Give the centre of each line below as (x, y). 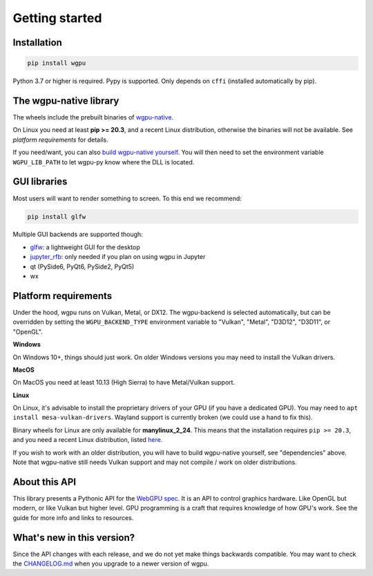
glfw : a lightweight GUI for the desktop (85, 247)
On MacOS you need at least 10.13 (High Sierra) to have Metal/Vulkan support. (124, 383)
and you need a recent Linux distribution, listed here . (88, 440)
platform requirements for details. (60, 140)
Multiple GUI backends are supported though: (78, 234)
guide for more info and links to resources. (73, 517)
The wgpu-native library (66, 100)
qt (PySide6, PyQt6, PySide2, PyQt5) (82, 267)
